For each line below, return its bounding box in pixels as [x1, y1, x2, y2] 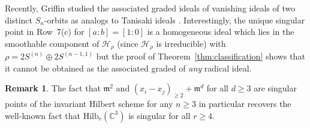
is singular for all [128, 109, 191, 121]
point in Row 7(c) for [5, 25, 85, 38]
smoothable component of [5, 37, 100, 49]
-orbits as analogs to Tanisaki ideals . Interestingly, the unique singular [44, 13, 305, 26]
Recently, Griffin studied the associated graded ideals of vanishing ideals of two [5, 2, 296, 14]
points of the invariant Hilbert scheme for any [5, 97, 173, 110]
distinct [5, 13, 32, 26]
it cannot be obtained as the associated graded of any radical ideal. [5, 61, 252, 74]
